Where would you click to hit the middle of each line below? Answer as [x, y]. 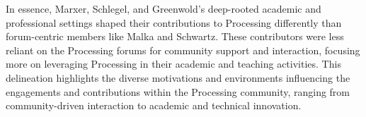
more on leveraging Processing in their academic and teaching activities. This [173, 64]
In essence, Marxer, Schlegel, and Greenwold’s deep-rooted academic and [164, 8]
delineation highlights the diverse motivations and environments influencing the [178, 77]
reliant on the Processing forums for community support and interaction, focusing [183, 50]
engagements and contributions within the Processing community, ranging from [178, 91]
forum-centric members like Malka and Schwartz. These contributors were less [175, 36]
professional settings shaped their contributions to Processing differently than [174, 22]
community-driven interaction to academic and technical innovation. [154, 105]
